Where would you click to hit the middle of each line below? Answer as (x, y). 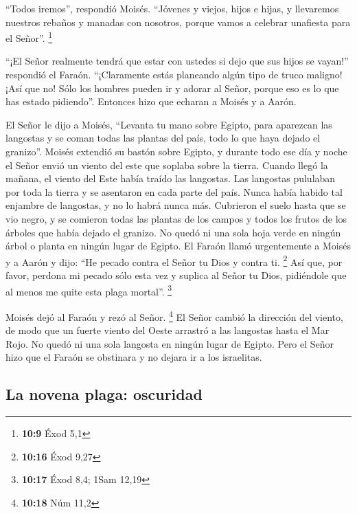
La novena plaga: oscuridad (104, 394)
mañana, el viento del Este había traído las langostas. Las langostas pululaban (171, 178)
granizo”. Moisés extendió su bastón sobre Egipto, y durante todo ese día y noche (176, 151)
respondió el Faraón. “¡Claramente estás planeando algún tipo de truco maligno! (174, 75)
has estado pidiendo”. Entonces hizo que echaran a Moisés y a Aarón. (151, 101)
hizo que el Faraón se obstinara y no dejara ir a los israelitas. (134, 357)
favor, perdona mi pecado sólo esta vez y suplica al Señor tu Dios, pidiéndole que (176, 275)
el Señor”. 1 (29, 37)
